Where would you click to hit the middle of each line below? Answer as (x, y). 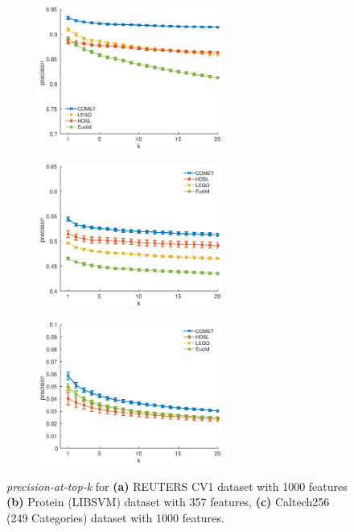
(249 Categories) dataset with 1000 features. (115, 518)
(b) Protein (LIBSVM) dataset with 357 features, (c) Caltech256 (168, 502)
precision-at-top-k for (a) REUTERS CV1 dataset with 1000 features (177, 486)
